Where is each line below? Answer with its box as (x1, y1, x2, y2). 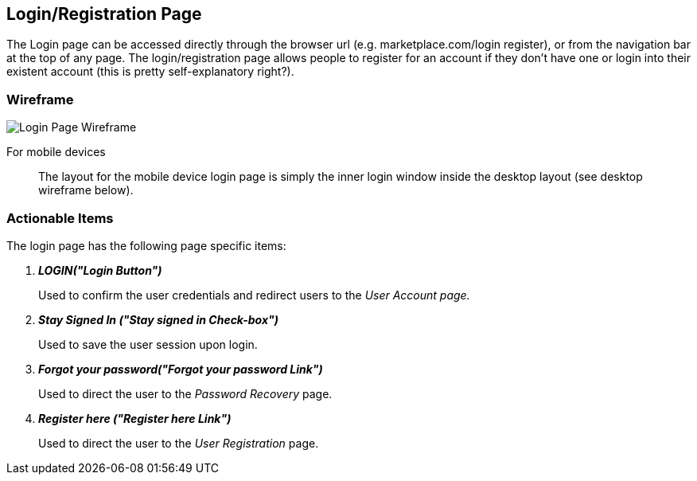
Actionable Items (6, 209, 114, 226)
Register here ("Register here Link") (38, 411, 232, 425)
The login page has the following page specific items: (6, 238, 286, 252)
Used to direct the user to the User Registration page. (38, 436, 319, 450)
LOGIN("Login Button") (38, 263, 162, 277)
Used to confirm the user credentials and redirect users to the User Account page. (38, 287, 470, 302)
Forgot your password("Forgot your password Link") (38, 362, 323, 376)
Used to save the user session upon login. (38, 337, 258, 351)
